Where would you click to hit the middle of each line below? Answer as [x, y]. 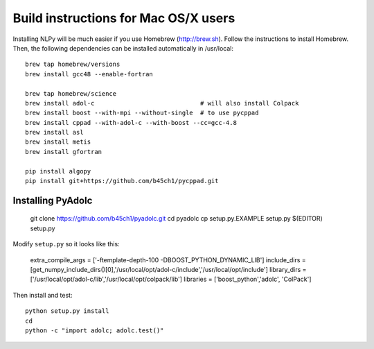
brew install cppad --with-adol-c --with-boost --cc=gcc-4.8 [131, 122]
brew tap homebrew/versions [73, 65]
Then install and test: [43, 295]
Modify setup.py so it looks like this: [66, 244]
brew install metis [58, 142]
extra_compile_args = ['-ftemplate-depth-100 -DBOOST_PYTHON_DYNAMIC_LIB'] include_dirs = [168, 259]
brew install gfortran [64, 152]
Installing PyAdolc [53, 200]
